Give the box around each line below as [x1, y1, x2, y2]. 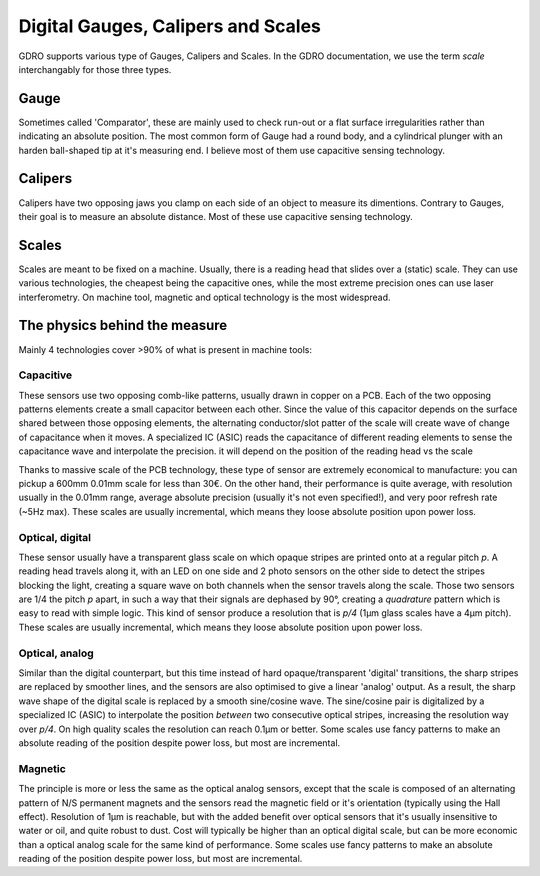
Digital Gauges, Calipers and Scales [18, 15, 322, 37]
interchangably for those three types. [18, 63, 172, 75]
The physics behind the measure [18, 317, 228, 334]
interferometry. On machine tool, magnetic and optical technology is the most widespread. [18, 291, 391, 303]
